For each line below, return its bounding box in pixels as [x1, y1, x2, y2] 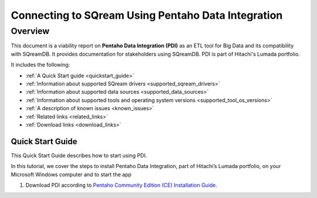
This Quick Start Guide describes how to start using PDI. [11, 152, 147, 159]
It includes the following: [11, 62, 70, 69]
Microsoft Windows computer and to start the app [11, 170, 132, 178]
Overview [11, 26, 50, 36]
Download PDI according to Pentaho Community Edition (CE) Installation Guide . [25, 182, 217, 189]
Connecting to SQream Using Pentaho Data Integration [11, 9, 283, 22]
